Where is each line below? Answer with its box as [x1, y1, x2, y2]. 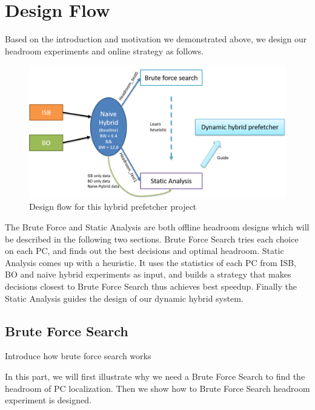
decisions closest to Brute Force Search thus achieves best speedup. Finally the [5, 279, 297, 292]
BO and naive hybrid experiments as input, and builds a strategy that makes [5, 268, 291, 281]
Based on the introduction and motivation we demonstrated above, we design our [5, 33, 307, 45]
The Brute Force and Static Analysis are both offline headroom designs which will [5, 220, 310, 233]
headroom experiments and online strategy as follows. [5, 44, 204, 57]
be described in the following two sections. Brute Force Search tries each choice [5, 232, 299, 245]
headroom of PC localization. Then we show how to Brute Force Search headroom [5, 382, 310, 394]
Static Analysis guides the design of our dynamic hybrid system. [5, 291, 244, 304]
